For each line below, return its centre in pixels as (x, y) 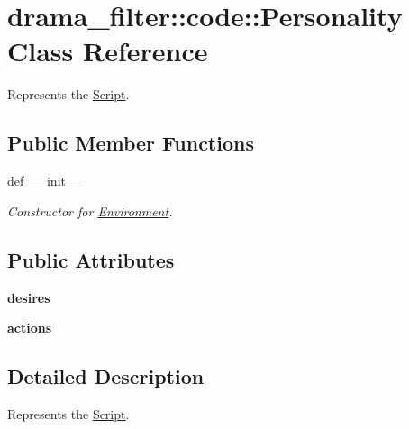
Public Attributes (91, 259)
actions (30, 328)
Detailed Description (106, 376)
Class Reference (108, 51)
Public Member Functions (131, 143)
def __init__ (46, 181)
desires (29, 297)
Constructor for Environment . (90, 210)
